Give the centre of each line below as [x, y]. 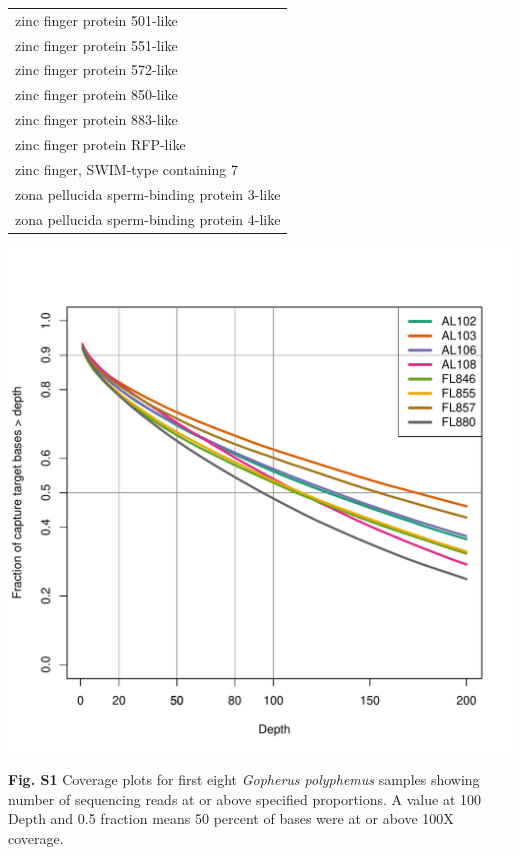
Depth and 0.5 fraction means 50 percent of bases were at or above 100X [231, 818]
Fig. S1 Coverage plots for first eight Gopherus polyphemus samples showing [244, 779]
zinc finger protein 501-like [96, 19]
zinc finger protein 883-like [96, 119]
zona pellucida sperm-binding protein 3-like [148, 193]
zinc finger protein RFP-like [100, 143]
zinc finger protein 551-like [96, 44]
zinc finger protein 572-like [96, 69]
